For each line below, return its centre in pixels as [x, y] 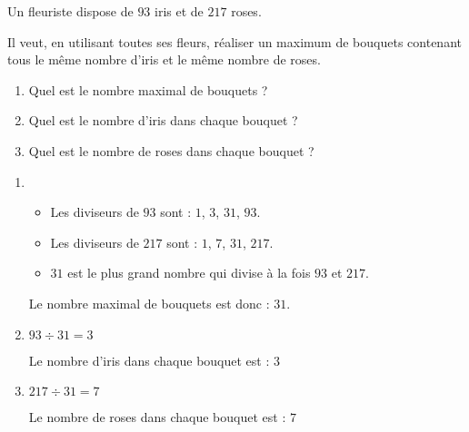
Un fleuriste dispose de [70, 11]
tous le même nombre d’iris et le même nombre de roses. [164, 59]
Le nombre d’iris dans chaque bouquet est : [149, 360]
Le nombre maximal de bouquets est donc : [149, 303]
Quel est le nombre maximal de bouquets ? [148, 89]
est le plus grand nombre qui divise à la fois [189, 273]
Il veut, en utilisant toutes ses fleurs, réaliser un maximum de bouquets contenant [234, 41]
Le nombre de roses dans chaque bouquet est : [157, 417]
